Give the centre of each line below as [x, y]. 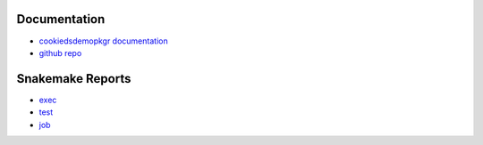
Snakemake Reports [74, 79]
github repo [60, 52]
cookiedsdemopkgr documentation [104, 41]
